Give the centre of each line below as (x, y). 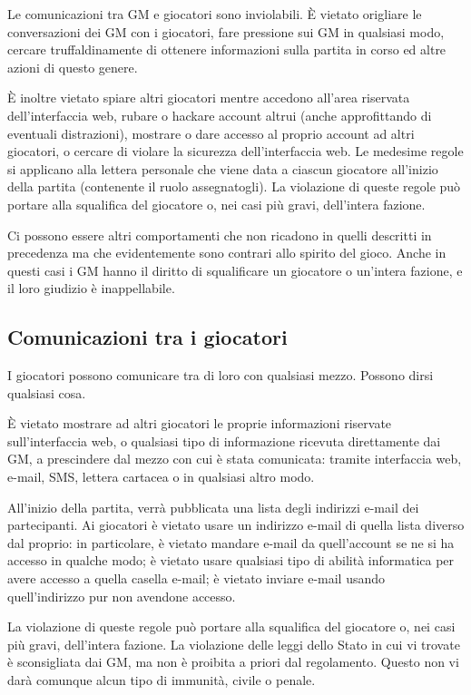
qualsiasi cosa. (47, 392)
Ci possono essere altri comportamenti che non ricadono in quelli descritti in (220, 235)
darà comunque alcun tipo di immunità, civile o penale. (162, 680)
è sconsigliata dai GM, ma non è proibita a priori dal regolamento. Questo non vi (233, 662)
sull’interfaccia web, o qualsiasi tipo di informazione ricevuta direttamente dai (224, 440)
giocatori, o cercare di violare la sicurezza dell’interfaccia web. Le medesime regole (235, 151)
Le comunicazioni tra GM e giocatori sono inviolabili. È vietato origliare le (215, 14)
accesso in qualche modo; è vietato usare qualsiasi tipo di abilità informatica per (231, 560)
